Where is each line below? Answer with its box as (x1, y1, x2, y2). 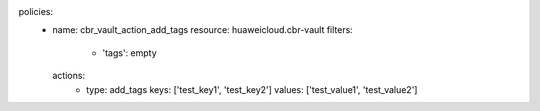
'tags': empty (102, 46, 157, 59)
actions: (52, 70, 85, 82)
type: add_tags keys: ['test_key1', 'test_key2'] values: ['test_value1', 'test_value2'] (86, 83, 418, 95)
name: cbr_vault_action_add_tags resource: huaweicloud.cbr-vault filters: (52, 24, 354, 36)
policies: (18, 6, 54, 17)
